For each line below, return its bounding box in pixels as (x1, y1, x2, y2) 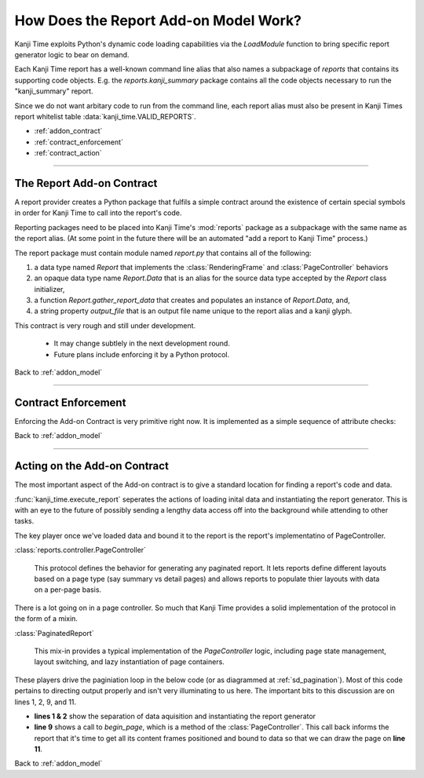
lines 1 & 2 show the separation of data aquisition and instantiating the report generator (34, 711, 316, 721)
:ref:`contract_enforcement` (34, 137, 123, 147)
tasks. (14, 517, 35, 526)
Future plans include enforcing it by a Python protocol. (53, 349, 230, 359)
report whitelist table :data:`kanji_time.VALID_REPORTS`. (14, 111, 196, 121)
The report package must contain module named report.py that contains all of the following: (14, 248, 312, 258)
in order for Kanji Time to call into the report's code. (14, 208, 182, 217)
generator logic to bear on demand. (14, 49, 130, 59)
